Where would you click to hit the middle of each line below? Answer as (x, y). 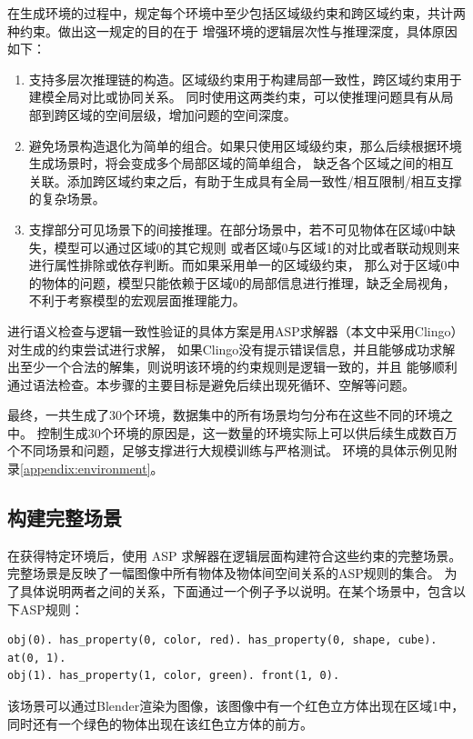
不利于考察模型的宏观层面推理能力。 (137, 300)
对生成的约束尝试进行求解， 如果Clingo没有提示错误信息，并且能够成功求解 (231, 349)
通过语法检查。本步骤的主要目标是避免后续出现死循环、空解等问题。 (211, 384)
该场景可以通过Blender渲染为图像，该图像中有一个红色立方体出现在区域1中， (236, 706)
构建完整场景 (65, 518)
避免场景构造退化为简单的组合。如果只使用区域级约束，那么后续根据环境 (245, 145)
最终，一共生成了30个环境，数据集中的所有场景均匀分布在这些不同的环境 (224, 415)
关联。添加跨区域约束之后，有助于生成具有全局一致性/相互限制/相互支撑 (245, 180)
